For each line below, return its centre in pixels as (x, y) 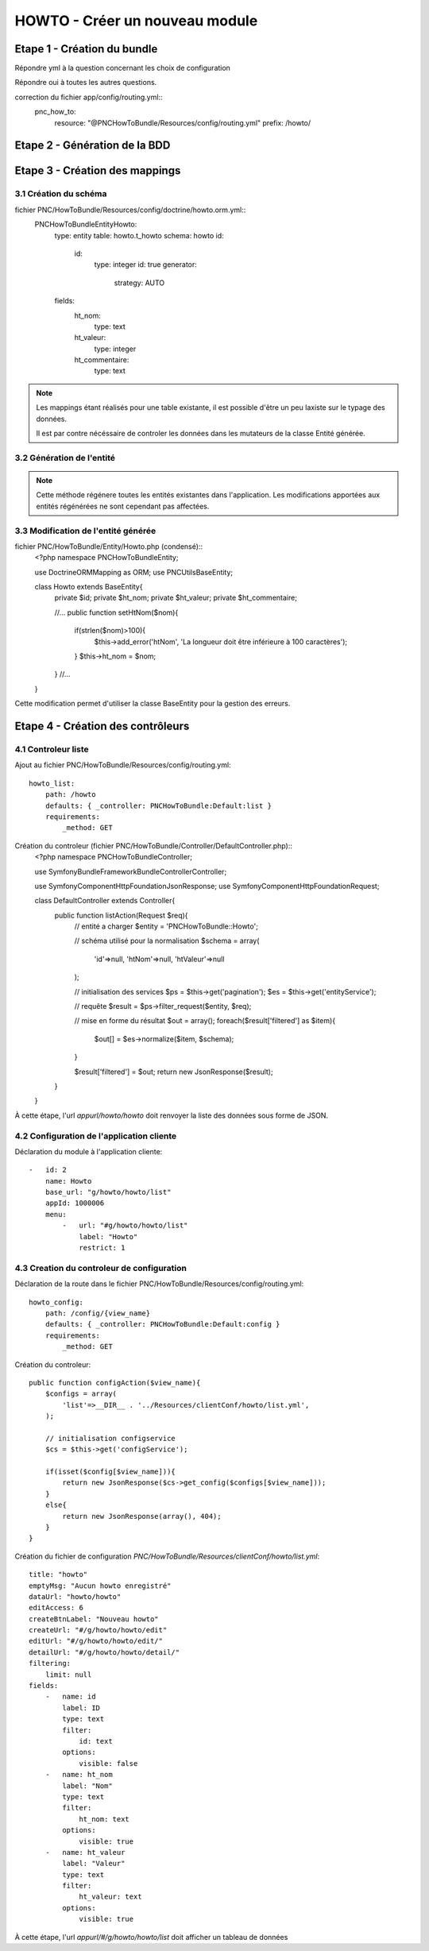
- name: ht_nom (79, 1775)
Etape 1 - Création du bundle (86, 49)
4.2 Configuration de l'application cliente (96, 1136)
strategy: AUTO (139, 283)
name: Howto (68, 1181)
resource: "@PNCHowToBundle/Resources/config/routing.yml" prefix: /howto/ (183, 122)
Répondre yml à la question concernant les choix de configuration (122, 68)
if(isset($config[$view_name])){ (110, 1472)
